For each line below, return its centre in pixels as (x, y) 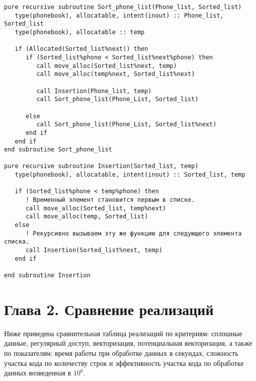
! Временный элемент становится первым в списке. (110, 200)
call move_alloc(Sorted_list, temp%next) (96, 208)
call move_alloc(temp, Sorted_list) (87, 217)
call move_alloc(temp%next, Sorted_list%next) (116, 74)
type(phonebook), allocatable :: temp (80, 32)
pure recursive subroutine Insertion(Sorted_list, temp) (101, 166)
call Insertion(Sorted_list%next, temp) (94, 250)
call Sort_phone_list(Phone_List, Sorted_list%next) (126, 125)
